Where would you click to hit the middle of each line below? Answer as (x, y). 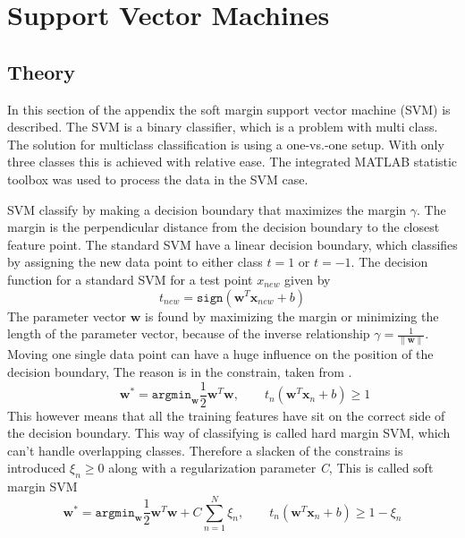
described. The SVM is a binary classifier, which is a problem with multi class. (223, 127)
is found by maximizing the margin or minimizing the (292, 316)
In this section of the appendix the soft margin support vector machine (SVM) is (229, 109)
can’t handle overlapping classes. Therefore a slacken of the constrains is (205, 450)
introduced (37, 468)
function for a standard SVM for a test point (130, 279)
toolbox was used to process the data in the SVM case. (158, 179)
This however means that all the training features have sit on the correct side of (226, 415)
